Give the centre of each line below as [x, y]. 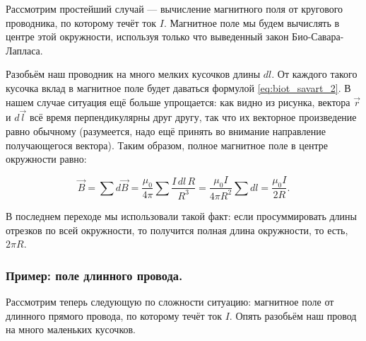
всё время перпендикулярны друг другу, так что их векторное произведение [193, 117]
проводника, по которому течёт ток [81, 22]
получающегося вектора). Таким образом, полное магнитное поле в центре [167, 145]
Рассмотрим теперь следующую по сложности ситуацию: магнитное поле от [170, 301]
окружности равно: [46, 159]
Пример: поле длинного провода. [94, 275]
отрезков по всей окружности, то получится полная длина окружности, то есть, [177, 230]
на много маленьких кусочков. [71, 329]
